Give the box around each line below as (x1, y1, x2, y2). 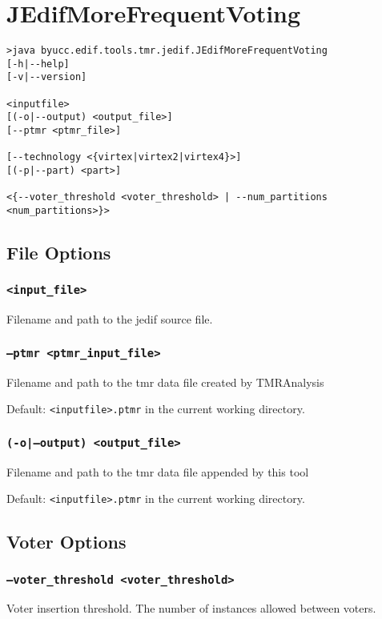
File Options (6, 240, 111, 265)
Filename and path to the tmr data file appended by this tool (6, 463, 309, 480)
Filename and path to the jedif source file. (6, 311, 213, 328)
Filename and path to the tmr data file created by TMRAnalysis (6, 373, 324, 390)
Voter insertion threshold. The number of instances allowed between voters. (6, 600, 376, 617)
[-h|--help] (6, 58, 70, 70)
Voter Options (6, 529, 127, 554)
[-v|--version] (6, 71, 87, 83)
